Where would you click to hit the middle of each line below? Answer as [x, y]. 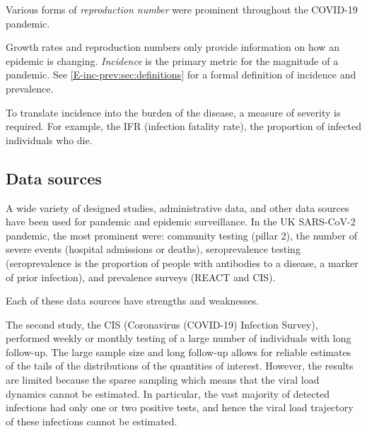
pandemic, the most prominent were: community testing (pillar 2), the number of [181, 235]
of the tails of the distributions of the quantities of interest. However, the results [180, 366]
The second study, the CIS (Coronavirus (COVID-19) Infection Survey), [162, 324]
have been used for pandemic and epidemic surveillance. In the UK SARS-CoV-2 [181, 222]
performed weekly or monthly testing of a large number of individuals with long [179, 338]
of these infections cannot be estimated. [92, 421]
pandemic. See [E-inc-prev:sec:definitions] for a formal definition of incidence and [181, 75]
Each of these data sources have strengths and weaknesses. [133, 301]
